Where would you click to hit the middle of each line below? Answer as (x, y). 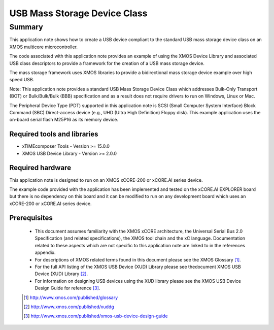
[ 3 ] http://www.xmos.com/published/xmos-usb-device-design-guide (96, 316)
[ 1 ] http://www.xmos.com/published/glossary (71, 298)
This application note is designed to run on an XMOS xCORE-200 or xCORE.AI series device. (106, 180)
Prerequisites (31, 218)
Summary (26, 27)
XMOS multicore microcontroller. (44, 47)
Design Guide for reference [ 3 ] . (67, 288)
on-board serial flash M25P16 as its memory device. (64, 120)
